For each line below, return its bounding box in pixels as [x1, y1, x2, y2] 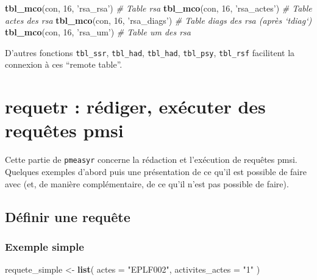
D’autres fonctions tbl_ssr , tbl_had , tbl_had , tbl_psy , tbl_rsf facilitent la [5, 46, 295, 59]
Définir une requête [5, 207, 130, 226]
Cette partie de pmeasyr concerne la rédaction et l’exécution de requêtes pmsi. [5, 153, 297, 166]
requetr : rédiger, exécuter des [5, 94, 266, 119]
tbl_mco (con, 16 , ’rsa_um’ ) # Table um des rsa [5, 26, 191, 38]
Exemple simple [5, 239, 84, 254]
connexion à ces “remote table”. [5, 58, 123, 71]
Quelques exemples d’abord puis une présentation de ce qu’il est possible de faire [5, 165, 307, 178]
